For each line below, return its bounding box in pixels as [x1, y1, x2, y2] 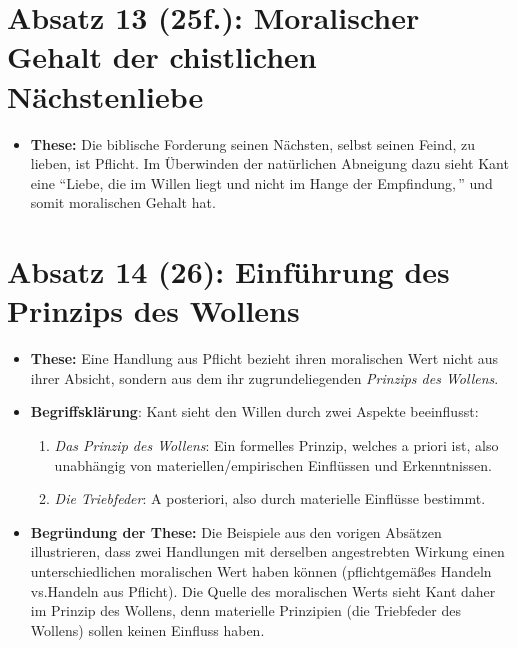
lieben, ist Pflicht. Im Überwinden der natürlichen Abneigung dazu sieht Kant [30, 153, 509, 174]
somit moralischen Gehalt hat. [30, 192, 216, 213]
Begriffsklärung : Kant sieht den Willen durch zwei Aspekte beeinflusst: [30, 401, 479, 422]
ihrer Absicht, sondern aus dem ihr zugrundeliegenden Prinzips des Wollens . [30, 367, 499, 388]
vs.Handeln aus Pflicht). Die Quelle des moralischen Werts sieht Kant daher [30, 580, 496, 601]
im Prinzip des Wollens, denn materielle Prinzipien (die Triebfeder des [30, 600, 461, 621]
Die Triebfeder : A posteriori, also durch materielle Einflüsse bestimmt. [54, 488, 486, 509]
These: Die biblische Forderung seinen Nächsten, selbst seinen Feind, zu [30, 133, 476, 154]
